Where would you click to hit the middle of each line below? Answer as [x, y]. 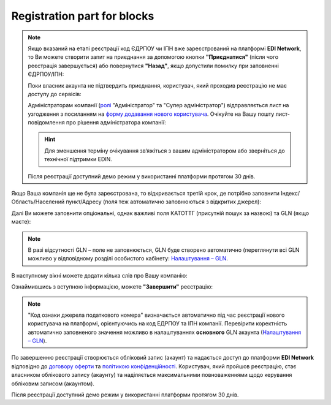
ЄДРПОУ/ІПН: [46, 74]
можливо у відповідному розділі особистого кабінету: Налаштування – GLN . [128, 259]
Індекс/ [291, 194]
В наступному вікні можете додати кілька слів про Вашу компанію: [99, 275]
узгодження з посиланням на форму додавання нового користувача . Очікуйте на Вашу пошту [151, 114]
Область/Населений [38, 202]
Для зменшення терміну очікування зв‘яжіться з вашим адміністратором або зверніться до [165, 151]
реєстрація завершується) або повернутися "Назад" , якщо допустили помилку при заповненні [153, 66]
